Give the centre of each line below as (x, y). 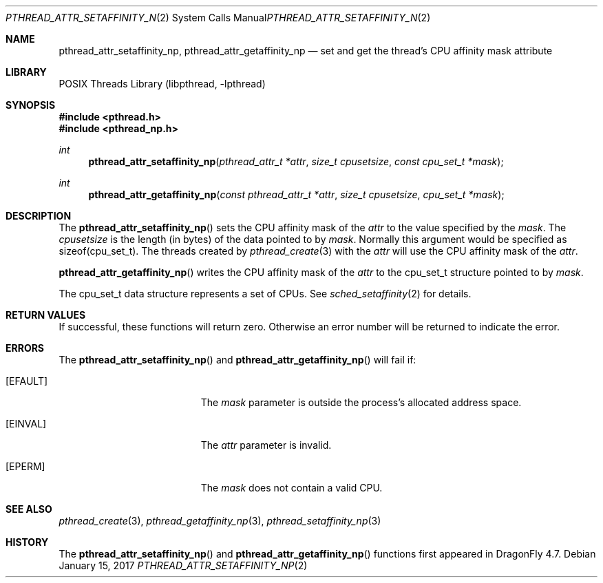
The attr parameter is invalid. (266, 445)
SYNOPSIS (31, 105)
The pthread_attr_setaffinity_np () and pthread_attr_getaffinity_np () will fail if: (237, 360)
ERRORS (25, 348)
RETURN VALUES (46, 315)
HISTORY (27, 542)
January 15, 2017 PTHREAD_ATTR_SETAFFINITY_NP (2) (183, 565)
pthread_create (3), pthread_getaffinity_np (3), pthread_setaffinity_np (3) (220, 521)
